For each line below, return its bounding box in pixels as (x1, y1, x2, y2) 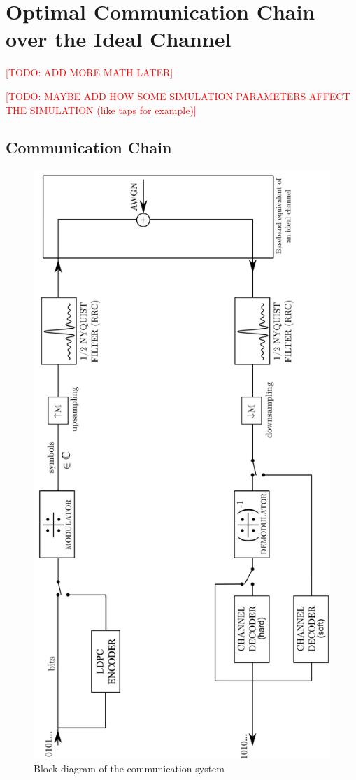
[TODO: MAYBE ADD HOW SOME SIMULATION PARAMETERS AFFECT (6, 88, 350, 103)
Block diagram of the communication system (34, 761, 225, 776)
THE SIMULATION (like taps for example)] (6, 102, 197, 117)
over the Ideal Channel (6, 24, 232, 53)
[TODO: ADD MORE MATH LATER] (6, 65, 173, 80)
